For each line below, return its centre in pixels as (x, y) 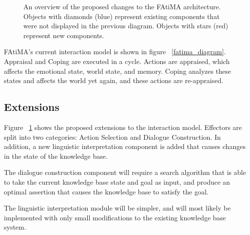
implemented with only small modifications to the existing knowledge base (115, 217)
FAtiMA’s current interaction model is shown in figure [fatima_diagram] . (115, 52)
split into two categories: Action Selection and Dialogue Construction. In (113, 137)
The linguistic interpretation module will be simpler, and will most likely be (117, 208)
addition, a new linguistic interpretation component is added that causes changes (125, 146)
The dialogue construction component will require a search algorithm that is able (125, 172)
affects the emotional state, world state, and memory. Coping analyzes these (117, 71)
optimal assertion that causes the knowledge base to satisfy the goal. (106, 191)
